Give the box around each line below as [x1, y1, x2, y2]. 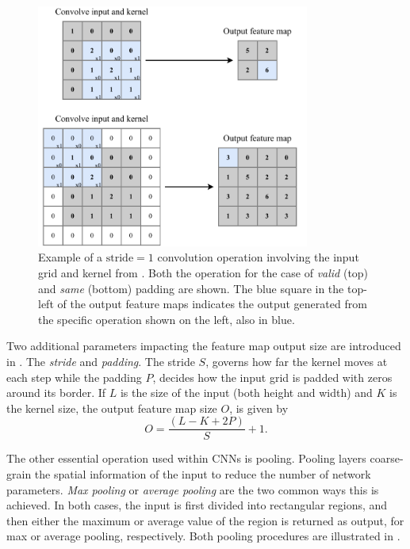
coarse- [370, 450, 404, 467]
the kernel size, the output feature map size [6, 399, 217, 416]
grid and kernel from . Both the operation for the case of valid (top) [38, 264, 369, 280]
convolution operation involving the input [157, 249, 359, 265]
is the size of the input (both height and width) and [120, 384, 373, 401]
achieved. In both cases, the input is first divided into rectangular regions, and [6, 497, 388, 513]
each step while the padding [6, 368, 142, 385]
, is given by [229, 399, 289, 416]
